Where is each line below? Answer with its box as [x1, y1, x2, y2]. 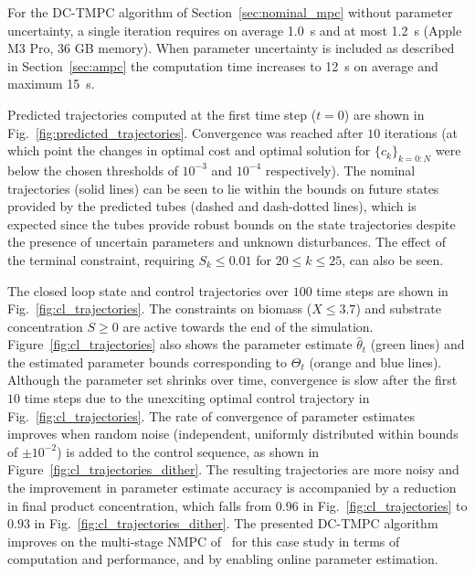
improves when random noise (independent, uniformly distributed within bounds [7, 424, 459, 443]
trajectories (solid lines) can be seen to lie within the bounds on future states [7, 178, 439, 197]
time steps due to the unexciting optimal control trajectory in [24, 388, 370, 408]
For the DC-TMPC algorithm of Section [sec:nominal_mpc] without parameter [7, 3, 453, 21]
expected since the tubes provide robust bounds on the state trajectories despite [7, 214, 456, 233]
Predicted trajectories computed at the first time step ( [7, 104, 317, 123]
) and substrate [355, 299, 441, 318]
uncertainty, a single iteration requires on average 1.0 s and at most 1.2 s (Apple [7, 20, 462, 39]
